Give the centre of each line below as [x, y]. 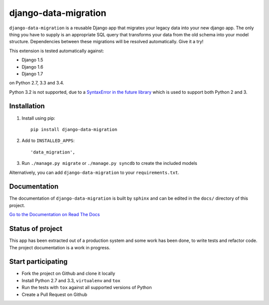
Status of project [36, 229]
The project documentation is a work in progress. [60, 247]
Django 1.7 [32, 74]
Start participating [38, 262]
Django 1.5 [32, 60]
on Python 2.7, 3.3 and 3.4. [37, 83]
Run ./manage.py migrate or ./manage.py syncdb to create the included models [110, 163]
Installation [27, 106]
